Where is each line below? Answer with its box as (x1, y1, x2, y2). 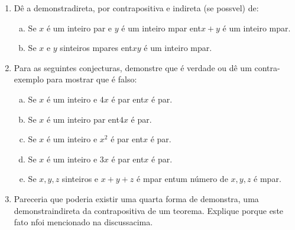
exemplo (14, 73, 44, 85)
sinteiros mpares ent (60, 41, 132, 54)
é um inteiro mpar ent (121, 21, 201, 34)
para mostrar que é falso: (46, 73, 137, 85)
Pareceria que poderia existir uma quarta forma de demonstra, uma (14, 192, 259, 205)
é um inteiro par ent (46, 113, 119, 125)
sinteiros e (61, 172, 99, 185)
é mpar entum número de (137, 172, 228, 185)
